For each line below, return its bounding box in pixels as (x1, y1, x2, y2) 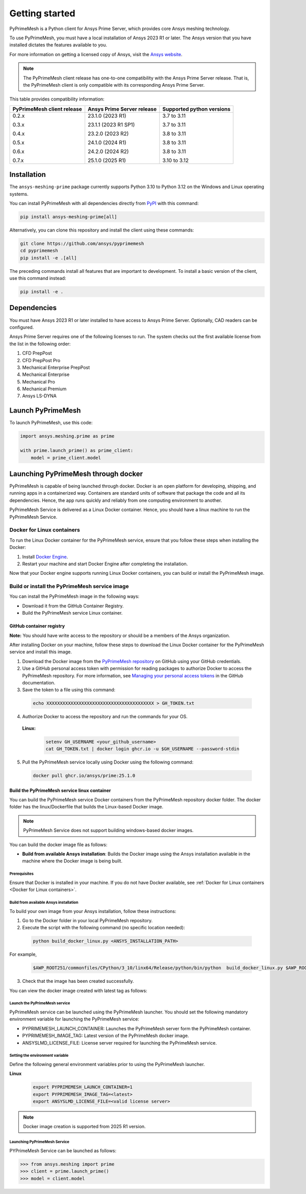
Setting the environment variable (9, 1053, 69, 1058)
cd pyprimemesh (20, 248, 58, 253)
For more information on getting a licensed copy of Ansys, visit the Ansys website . (9, 51, 183, 57)
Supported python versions (162, 105, 231, 112)
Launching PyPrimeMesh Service (9, 1139, 70, 1145)
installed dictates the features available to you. (9, 42, 107, 48)
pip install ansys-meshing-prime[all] (20, 214, 117, 219)
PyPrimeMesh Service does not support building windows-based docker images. (23, 827, 194, 833)
